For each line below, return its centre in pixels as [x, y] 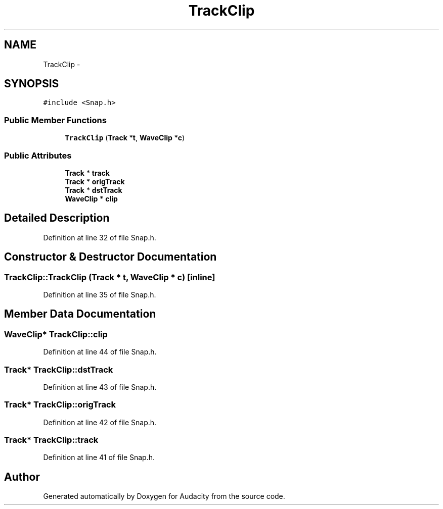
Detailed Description [57, 218]
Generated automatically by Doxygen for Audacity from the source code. [164, 496]
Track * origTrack [95, 181]
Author [22, 477]
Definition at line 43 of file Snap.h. [100, 387]
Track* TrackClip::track [51, 440]
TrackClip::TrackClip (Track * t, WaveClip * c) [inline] [110, 277]
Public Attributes [38, 155]
